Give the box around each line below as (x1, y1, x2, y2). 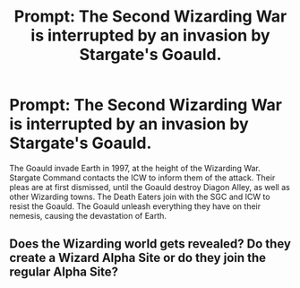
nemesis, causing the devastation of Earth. (9, 210, 167, 221)
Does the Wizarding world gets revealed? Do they (9, 236, 291, 252)
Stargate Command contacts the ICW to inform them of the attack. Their (9, 172, 276, 183)
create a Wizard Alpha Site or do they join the (9, 250, 267, 266)
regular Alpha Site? (9, 265, 119, 280)
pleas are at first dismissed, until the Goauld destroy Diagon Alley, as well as (9, 181, 291, 192)
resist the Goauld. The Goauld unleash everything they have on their (9, 200, 261, 212)
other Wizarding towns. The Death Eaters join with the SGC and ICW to (9, 191, 270, 202)
